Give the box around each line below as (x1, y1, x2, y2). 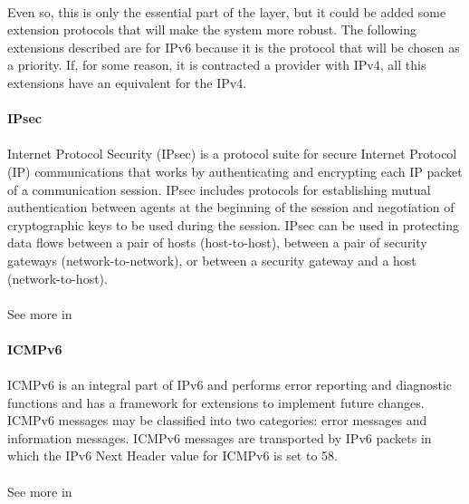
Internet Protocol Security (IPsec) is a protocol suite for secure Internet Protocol (7, 144, 457, 163)
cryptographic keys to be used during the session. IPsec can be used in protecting (7, 215, 460, 234)
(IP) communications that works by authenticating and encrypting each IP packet (7, 161, 463, 180)
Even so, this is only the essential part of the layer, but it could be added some (7, 2, 446, 21)
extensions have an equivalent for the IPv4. (7, 73, 247, 92)
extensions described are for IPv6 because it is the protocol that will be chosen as (7, 37, 460, 56)
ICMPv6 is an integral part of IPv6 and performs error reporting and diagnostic (7, 375, 453, 394)
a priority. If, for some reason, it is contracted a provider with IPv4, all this (7, 55, 426, 74)
